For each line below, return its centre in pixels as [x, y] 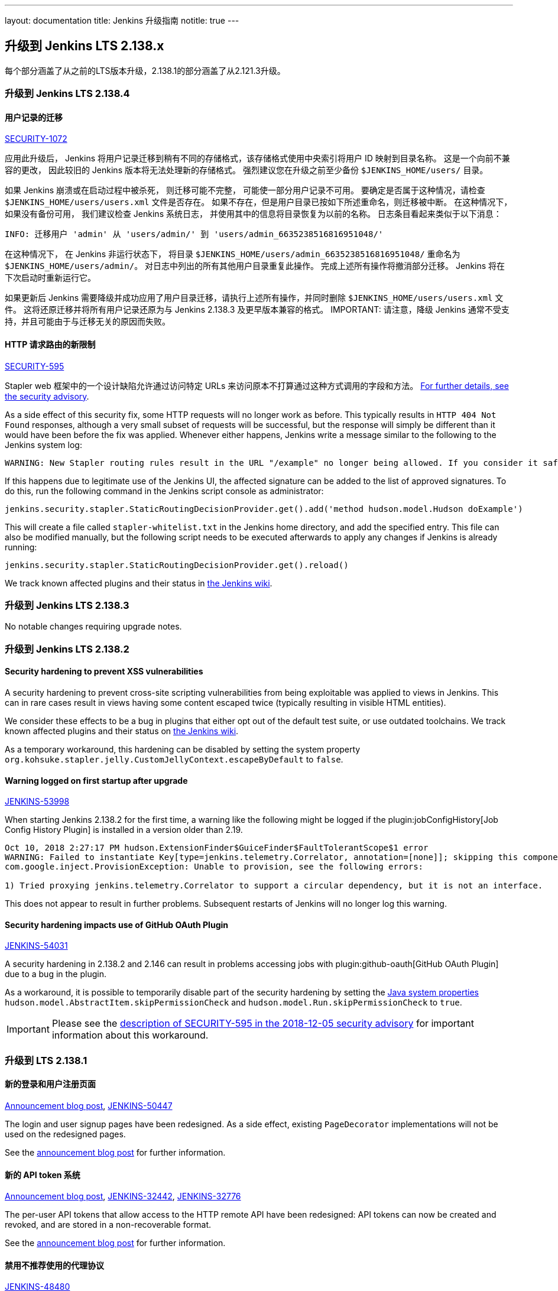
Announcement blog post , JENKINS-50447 [89, 1106]
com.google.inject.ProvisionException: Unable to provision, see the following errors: [214, 867]
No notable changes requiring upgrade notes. [93, 627]
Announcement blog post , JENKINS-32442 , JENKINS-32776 [123, 1196]
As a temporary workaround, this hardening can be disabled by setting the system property [183, 749]
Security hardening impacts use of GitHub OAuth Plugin [116, 925]
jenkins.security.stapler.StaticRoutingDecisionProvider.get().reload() [177, 565]
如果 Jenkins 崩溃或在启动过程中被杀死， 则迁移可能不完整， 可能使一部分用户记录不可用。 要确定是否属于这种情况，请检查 [245, 190]
